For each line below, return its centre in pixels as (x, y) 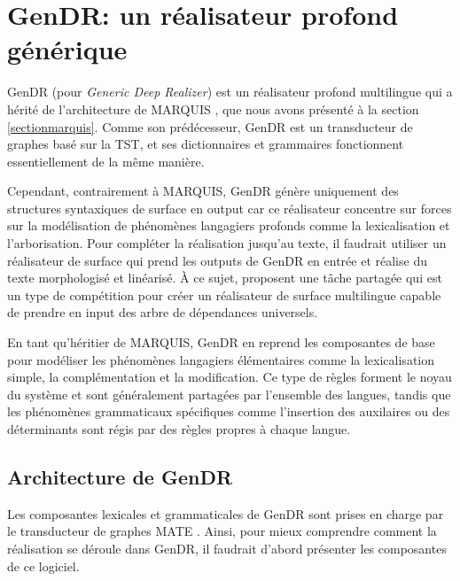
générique (67, 49)
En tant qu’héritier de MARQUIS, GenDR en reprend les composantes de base (221, 342)
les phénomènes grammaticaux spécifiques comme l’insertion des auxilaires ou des (229, 411)
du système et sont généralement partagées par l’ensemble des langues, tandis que (229, 394)
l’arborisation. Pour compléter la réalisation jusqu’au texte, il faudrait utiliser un (227, 243)
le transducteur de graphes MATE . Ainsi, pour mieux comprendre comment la (222, 531)
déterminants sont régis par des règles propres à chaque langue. (179, 429)
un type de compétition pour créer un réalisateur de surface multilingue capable (224, 294)
